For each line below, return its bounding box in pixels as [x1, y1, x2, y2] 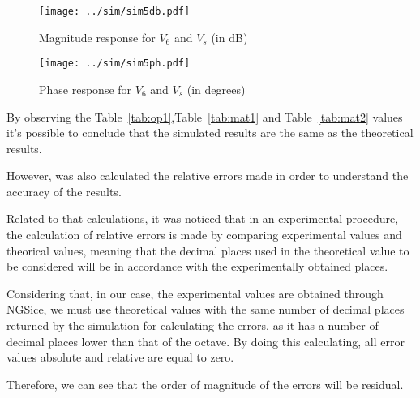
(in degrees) [186, 80, 246, 97]
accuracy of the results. [6, 182, 122, 199]
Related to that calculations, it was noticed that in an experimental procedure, [6, 210, 399, 227]
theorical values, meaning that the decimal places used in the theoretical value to [6, 242, 409, 259]
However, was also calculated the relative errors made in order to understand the [6, 167, 409, 184]
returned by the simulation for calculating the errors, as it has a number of [6, 317, 379, 334]
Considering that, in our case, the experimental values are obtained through [6, 285, 384, 302]
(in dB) [211, 28, 248, 45]
